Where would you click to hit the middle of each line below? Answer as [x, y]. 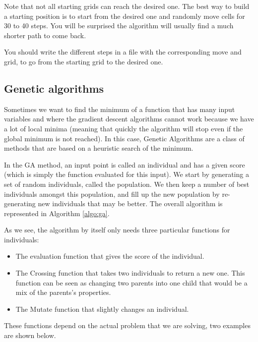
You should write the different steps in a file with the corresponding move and [123, 52]
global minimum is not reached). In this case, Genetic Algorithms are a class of [124, 138]
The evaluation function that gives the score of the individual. [110, 256]
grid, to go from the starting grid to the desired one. [84, 61]
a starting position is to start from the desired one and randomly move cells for [125, 16]
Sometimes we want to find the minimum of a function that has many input [120, 109]
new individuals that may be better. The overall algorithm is [130, 203]
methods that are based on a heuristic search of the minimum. [99, 148]
